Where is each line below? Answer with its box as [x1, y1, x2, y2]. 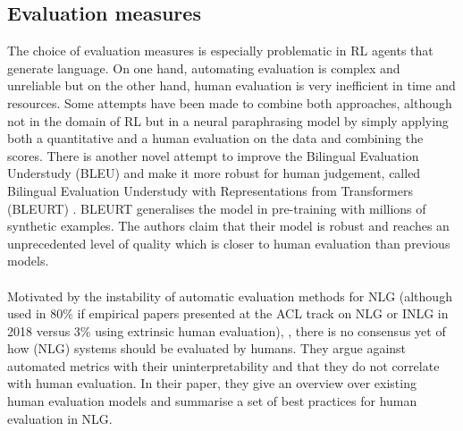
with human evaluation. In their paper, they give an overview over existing [7, 374, 417, 393]
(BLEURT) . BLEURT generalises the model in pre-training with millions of [7, 199, 426, 217]
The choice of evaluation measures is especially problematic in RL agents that [7, 41, 434, 60]
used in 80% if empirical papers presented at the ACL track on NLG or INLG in [7, 304, 449, 323]
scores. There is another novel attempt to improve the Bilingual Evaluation [7, 146, 419, 165]
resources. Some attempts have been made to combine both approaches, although [7, 93, 452, 112]
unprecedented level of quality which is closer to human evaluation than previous [7, 233, 450, 252]
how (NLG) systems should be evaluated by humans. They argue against [7, 339, 407, 358]
